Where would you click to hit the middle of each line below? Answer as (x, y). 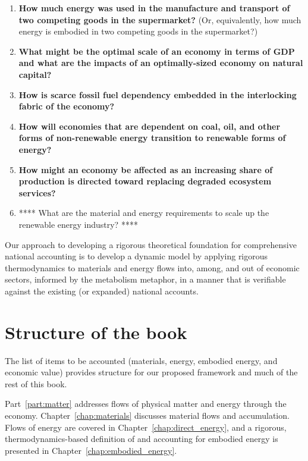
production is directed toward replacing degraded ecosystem (145, 181)
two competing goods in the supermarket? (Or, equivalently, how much (160, 19)
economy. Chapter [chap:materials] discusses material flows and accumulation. (147, 415)
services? (37, 192)
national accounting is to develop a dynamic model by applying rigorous (136, 256)
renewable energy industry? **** (78, 224)
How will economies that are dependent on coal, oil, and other (150, 126)
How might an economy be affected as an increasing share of (146, 169)
